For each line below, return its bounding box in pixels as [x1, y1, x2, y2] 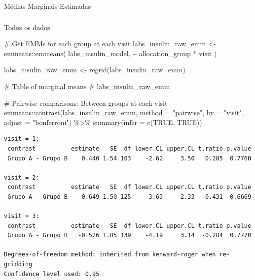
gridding [4, 261, 33, 268]
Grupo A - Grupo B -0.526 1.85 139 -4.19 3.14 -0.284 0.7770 [7, 232, 252, 239]
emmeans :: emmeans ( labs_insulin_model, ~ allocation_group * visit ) [4, 48, 217, 58]
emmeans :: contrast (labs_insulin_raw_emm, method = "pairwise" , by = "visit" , [4, 107, 244, 118]
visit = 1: [4, 135, 39, 143]
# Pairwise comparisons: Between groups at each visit [4, 97, 168, 108]
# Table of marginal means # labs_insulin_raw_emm [4, 81, 170, 91]
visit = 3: [4, 213, 39, 220]
